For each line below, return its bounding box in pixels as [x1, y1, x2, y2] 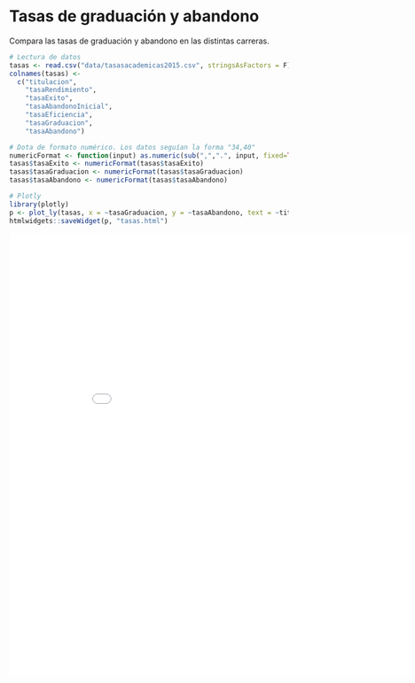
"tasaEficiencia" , [25, 111, 93, 120]
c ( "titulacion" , [17, 77, 77, 86]
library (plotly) [9, 199, 69, 209]
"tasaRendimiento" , [25, 86, 98, 95]
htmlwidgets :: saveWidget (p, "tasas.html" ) [9, 216, 168, 225]
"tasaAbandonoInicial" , [25, 102, 114, 112]
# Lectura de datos [9, 52, 82, 61]
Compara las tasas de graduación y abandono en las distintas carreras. [9, 35, 270, 46]
